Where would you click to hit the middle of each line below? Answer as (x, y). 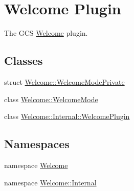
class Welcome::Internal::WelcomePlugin (67, 116)
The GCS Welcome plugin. (46, 33)
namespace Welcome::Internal (50, 182)
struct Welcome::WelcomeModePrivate (64, 81)
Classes (24, 61)
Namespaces (37, 144)
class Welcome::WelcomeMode (51, 99)
